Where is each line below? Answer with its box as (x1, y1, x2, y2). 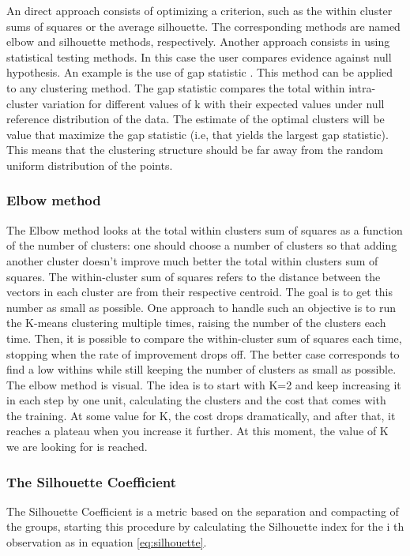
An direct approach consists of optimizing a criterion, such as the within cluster (6, 2, 393, 18)
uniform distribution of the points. (6, 156, 173, 173)
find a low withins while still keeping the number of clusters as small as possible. (6, 361, 397, 378)
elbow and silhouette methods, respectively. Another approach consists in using (6, 33, 390, 50)
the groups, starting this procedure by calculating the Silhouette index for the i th (6, 518, 404, 535)
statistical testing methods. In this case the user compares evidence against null (6, 48, 392, 65)
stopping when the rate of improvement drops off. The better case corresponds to (6, 345, 400, 362)
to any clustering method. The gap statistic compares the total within (6, 79, 345, 96)
